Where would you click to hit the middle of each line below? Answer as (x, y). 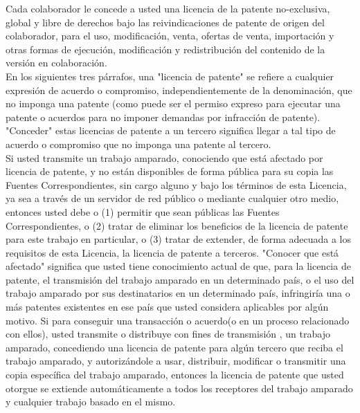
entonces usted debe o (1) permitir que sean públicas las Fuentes (143, 211)
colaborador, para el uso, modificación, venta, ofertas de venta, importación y (170, 36)
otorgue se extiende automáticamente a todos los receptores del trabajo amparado (179, 388)
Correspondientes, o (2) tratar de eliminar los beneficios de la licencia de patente (177, 225)
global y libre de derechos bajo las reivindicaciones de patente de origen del (165, 22)
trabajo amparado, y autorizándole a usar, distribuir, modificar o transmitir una (176, 361)
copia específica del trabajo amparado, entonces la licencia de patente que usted (175, 375)
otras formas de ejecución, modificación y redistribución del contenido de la (165, 49)
